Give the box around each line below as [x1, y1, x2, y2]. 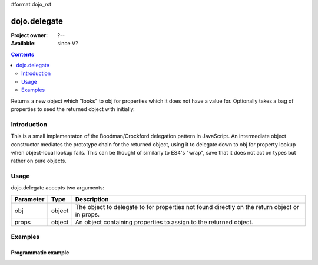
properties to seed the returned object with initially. [11, 106, 135, 113]
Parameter [14, 195, 45, 203]
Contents [11, 51, 35, 58]
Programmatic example [11, 249, 69, 256]
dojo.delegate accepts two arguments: [11, 184, 105, 191]
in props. [75, 210, 100, 218]
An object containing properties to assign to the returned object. [75, 218, 253, 226]
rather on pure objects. [11, 157, 67, 165]
